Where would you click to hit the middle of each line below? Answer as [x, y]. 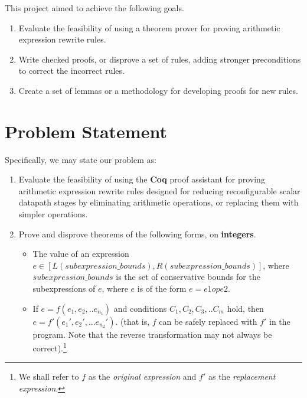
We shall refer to [49, 376]
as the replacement [242, 376]
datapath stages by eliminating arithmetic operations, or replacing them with [159, 202]
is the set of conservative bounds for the [188, 277]
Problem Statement [86, 131]
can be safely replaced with [208, 321]
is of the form [162, 288]
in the [280, 321]
